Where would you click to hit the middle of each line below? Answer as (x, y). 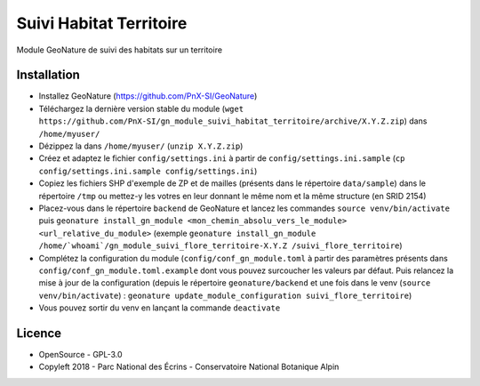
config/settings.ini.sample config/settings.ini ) (148, 171)
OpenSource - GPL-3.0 (81, 354)
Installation (48, 75)
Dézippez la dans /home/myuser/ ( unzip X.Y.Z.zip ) (141, 146)
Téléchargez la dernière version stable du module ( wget (141, 109)
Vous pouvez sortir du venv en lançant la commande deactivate (160, 308)
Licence (39, 333)
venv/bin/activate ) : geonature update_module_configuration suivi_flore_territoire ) (225, 295)
